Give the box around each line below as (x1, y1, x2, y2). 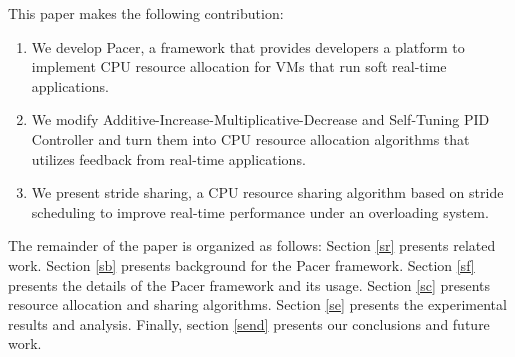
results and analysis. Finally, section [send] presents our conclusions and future (8, 313, 490, 334)
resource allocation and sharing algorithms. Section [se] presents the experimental (8, 294, 507, 315)
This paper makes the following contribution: (8, 3, 284, 23)
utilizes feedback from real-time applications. (31, 148, 306, 169)
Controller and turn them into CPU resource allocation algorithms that (31, 128, 470, 149)
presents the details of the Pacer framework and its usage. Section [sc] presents (8, 274, 491, 295)
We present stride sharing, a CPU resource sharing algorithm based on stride (31, 182, 504, 203)
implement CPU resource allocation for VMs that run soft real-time (31, 56, 447, 77)
